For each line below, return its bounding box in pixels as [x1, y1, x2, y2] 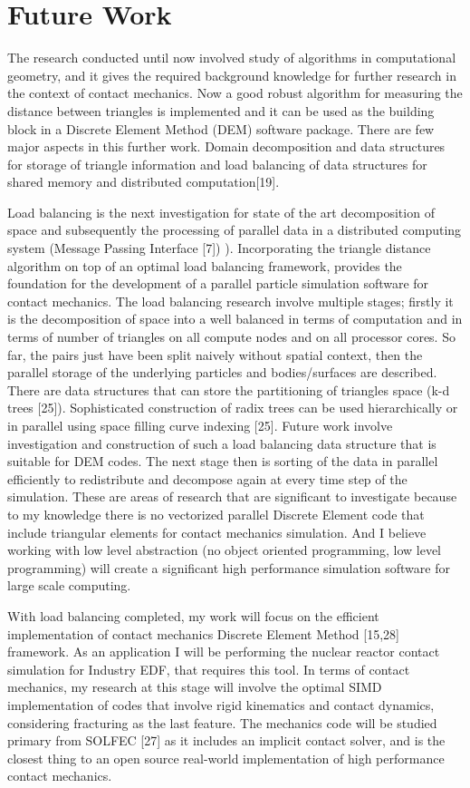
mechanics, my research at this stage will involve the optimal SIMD [7, 677, 382, 696]
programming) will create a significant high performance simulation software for [7, 558, 450, 577]
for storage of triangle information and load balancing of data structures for [7, 154, 427, 173]
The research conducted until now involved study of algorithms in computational [7, 48, 456, 67]
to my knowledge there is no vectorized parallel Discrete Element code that [7, 504, 425, 523]
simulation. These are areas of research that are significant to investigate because [7, 487, 457, 506]
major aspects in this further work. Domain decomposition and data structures [7, 137, 446, 156]
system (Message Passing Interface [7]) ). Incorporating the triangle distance [7, 238, 431, 258]
